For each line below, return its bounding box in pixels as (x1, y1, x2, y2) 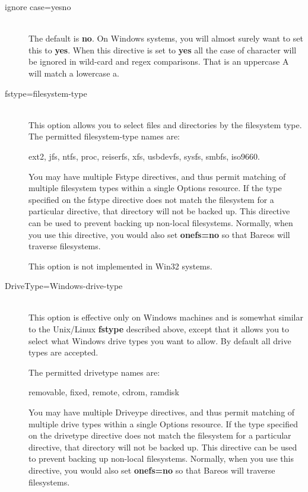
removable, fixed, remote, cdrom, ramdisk (28, 386, 179, 398)
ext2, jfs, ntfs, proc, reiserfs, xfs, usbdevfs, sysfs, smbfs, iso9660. (28, 150, 261, 162)
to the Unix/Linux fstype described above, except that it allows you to (28, 323, 290, 335)
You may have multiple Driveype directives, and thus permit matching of (28, 406, 295, 418)
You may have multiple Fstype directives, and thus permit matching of (28, 170, 286, 182)
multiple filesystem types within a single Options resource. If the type (28, 182, 282, 194)
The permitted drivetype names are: (28, 366, 160, 378)
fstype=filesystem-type (5, 87, 87, 99)
